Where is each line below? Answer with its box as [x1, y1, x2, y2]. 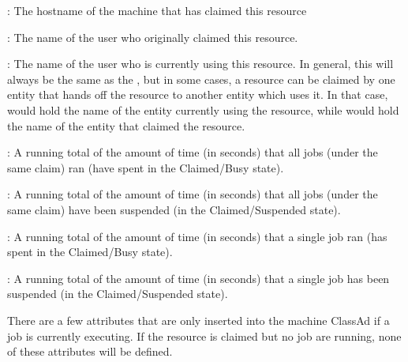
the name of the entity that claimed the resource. [7, 117, 245, 134]
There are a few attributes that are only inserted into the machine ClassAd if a [7, 311, 390, 328]
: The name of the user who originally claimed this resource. [7, 28, 298, 45]
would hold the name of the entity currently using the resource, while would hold [7, 101, 399, 118]
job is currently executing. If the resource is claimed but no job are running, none [7, 327, 402, 344]
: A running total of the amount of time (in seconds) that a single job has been [7, 270, 390, 286]
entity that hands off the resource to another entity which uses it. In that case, [7, 86, 388, 103]
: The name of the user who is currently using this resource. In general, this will [7, 55, 394, 72]
